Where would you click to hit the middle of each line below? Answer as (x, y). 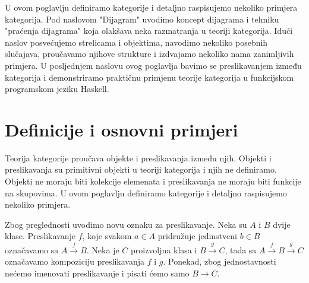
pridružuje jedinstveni (197, 236)
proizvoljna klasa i (164, 249)
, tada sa (241, 249)
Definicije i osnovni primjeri (122, 129)
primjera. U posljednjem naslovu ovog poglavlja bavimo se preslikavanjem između (153, 65)
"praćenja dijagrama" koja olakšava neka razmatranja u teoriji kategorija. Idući (149, 31)
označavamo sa (32, 249)
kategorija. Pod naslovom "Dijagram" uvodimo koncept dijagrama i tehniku (142, 19)
